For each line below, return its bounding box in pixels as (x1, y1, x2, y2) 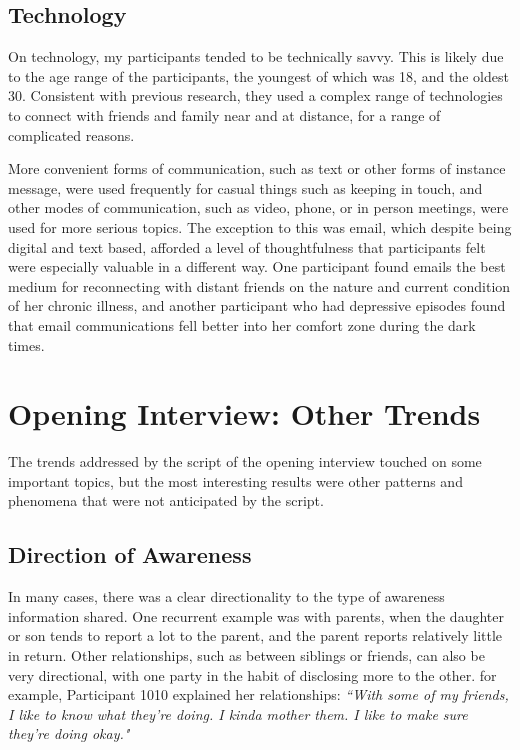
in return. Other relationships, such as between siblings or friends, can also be (8, 645, 485, 665)
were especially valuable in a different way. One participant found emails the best (8, 256, 506, 277)
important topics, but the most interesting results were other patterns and (8, 470, 463, 491)
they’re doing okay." (8, 723, 130, 744)
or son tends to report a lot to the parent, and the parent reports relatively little (8, 625, 503, 646)
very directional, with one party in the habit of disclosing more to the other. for (8, 664, 497, 685)
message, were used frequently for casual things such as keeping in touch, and (8, 177, 483, 198)
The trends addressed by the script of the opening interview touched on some (8, 451, 482, 472)
